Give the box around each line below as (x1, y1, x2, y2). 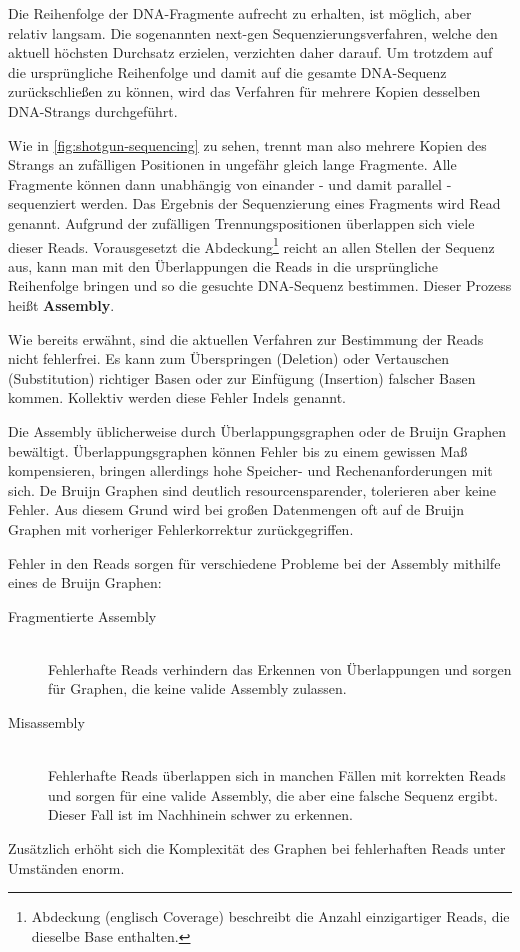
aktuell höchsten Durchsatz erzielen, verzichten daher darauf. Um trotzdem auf (8, 42, 493, 63)
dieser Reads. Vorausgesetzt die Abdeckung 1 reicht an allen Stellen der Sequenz (8, 233, 495, 257)
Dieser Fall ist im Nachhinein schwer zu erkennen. (48, 804, 353, 825)
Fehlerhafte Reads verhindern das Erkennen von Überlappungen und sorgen (48, 658, 512, 679)
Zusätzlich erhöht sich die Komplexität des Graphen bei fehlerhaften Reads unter (8, 838, 506, 859)
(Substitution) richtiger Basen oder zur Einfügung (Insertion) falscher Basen (8, 367, 476, 388)
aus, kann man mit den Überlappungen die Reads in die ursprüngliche (8, 255, 438, 276)
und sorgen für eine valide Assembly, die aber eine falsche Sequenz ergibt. (48, 784, 499, 805)
